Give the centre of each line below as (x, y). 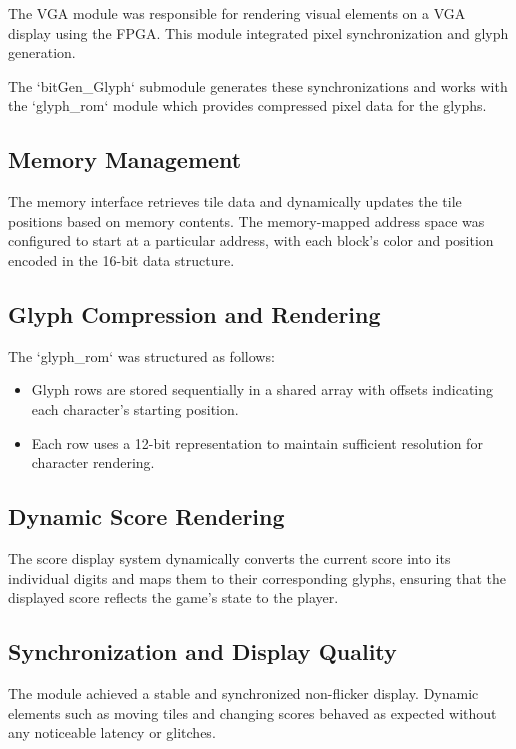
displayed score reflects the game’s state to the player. (173, 597)
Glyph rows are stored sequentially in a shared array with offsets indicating (262, 389)
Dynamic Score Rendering (146, 516)
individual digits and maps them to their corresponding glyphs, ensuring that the (257, 577)
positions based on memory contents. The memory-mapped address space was (246, 220)
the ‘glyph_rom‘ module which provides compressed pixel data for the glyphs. (247, 105)
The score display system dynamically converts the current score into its (229, 557)
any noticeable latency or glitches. (112, 732)
